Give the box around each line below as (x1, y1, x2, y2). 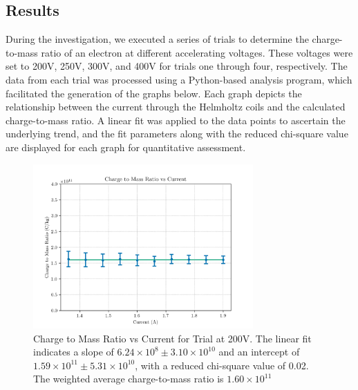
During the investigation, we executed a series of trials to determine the (6, 32, 309, 46)
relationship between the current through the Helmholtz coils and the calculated (6, 99, 346, 114)
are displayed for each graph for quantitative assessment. (6, 139, 246, 154)
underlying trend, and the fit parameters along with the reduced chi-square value (6, 126, 348, 141)
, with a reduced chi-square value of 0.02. (135, 358, 309, 372)
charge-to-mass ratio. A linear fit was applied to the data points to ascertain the (6, 113, 346, 127)
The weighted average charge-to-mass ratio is (33, 371, 224, 386)
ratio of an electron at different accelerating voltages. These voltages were (41, 45, 353, 59)
